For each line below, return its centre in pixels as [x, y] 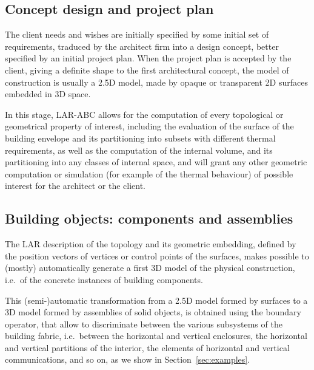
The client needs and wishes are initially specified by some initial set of [137, 34]
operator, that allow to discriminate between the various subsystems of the [144, 324]
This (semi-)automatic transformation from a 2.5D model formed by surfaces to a [156, 300]
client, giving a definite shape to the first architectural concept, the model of [147, 70]
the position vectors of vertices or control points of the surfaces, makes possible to [157, 255]
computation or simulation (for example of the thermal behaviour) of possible [149, 173]
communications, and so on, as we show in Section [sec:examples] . [128, 359]
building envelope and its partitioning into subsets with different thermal [140, 138]
